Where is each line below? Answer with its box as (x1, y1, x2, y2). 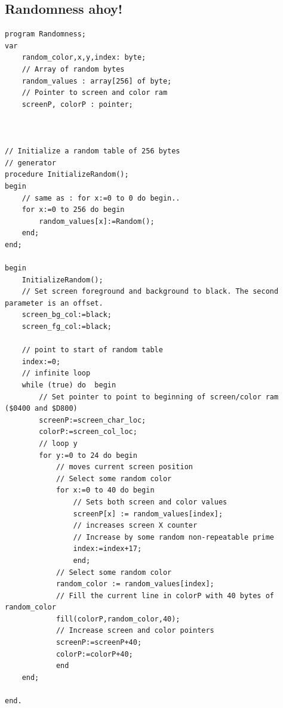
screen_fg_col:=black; (21, 322, 112, 331)
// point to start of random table (21, 346, 163, 355)
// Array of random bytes (21, 64, 125, 73)
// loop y (39, 439, 78, 448)
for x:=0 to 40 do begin (56, 486, 155, 495)
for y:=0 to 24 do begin (39, 451, 137, 460)
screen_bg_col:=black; (21, 310, 112, 319)
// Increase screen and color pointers (56, 626, 214, 635)
